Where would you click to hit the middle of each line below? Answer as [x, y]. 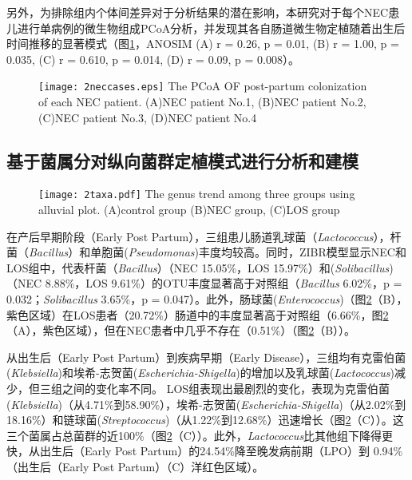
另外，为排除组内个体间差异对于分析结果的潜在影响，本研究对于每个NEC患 [203, 12]
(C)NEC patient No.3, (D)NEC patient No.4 [148, 117]
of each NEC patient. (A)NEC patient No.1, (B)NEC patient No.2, [202, 102]
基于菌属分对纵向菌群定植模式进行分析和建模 [182, 160]
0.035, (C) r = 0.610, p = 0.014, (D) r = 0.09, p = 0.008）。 [153, 59]
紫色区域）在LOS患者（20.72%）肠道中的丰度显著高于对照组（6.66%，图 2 [198, 314]
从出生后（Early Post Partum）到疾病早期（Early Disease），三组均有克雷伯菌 [206, 357]
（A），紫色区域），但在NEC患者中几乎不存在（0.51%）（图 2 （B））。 [181, 330]
